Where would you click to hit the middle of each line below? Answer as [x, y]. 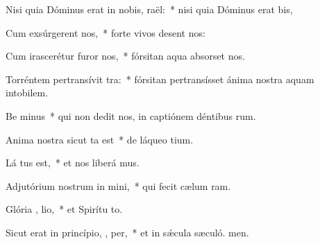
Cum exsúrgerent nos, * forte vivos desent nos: [106, 32]
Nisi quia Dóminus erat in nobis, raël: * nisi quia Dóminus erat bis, [149, 9]
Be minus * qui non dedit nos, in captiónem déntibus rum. [131, 115]
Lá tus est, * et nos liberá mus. [73, 163]
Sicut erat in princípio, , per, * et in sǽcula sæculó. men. [127, 232]
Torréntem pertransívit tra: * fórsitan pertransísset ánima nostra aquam [160, 79]
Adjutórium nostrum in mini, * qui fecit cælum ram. [118, 185]
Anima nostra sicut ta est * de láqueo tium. [100, 139]
